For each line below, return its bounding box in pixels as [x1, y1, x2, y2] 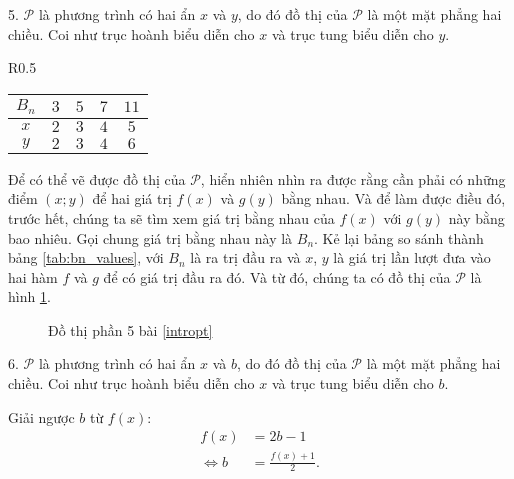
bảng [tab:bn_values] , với [8, 247, 164, 268]
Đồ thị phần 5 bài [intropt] [48, 319, 213, 340]
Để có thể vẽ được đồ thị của [8, 168, 186, 189]
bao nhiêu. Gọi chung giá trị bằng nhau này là [8, 227, 293, 248]
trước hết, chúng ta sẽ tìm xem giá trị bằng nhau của [8, 207, 335, 228]
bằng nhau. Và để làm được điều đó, [281, 188, 506, 209]
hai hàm [8, 266, 58, 287]
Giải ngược [8, 406, 75, 427]
